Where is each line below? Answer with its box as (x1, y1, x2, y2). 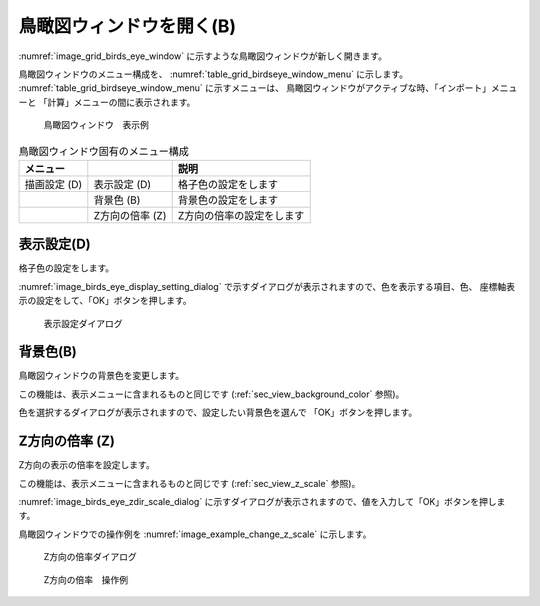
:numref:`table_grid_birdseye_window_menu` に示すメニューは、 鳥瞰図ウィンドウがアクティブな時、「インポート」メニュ (18, 82, 518, 94)
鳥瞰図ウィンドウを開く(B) (18, 15, 237, 37)
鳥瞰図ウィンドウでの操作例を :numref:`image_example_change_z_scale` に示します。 (18, 528, 372, 540)
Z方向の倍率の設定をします (177, 208, 305, 222)
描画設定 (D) (24, 177, 83, 191)
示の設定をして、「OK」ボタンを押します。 (18, 295, 192, 307)
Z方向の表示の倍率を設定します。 (18, 459, 155, 471)
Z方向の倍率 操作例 (43, 573, 129, 585)
